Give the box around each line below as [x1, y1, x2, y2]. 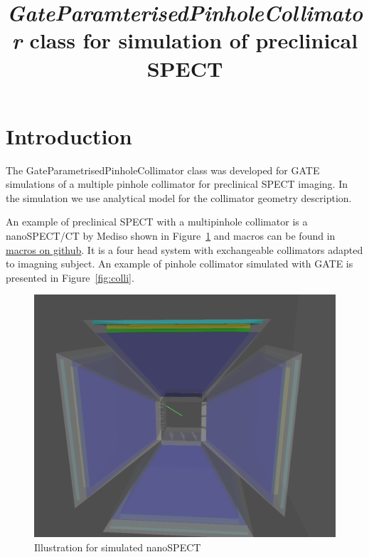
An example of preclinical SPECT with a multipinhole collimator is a [6, 214, 308, 229]
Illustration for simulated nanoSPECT [34, 539, 201, 554]
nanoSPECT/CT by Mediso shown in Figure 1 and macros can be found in [6, 228, 336, 243]
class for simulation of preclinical [29, 26, 358, 55]
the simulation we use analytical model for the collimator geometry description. [6, 190, 352, 205]
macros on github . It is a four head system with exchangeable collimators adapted [6, 242, 363, 257]
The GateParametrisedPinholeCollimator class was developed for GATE [6, 162, 320, 177]
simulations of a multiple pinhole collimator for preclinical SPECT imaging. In [6, 176, 348, 191]
